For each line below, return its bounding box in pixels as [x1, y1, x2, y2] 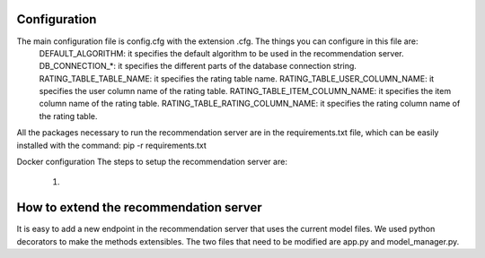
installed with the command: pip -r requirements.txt [16, 140, 207, 150]
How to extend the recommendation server [16, 200, 262, 215]
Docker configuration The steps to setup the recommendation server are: [16, 157, 287, 168]
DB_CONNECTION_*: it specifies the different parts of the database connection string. [39, 61, 357, 72]
